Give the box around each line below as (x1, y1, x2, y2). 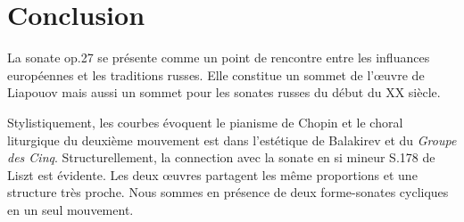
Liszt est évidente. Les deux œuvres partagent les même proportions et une (7, 165, 418, 184)
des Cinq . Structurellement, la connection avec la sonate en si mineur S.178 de (7, 148, 435, 167)
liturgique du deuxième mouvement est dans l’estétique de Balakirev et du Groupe (7, 130, 457, 149)
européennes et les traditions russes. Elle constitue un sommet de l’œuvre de (7, 65, 425, 84)
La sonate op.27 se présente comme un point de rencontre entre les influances (7, 48, 430, 67)
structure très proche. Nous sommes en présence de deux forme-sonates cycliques (7, 183, 449, 201)
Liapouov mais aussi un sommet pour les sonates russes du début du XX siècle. (7, 83, 441, 102)
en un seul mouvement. (7, 200, 134, 218)
